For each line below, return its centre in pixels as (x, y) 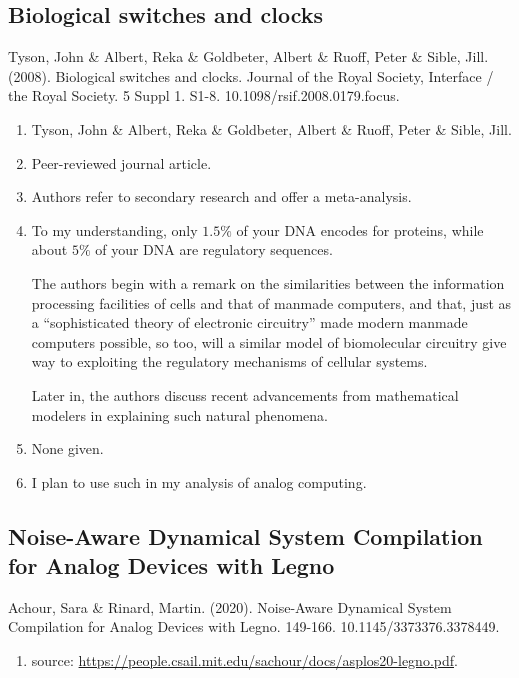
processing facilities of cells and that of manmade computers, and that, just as (271, 302)
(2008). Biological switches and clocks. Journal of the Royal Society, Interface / (251, 75)
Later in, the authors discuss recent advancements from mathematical (245, 394)
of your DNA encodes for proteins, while (360, 229)
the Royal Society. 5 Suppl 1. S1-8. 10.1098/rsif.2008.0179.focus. (204, 95)
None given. (67, 448)
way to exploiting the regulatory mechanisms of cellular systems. (229, 361)
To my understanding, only (114, 229)
